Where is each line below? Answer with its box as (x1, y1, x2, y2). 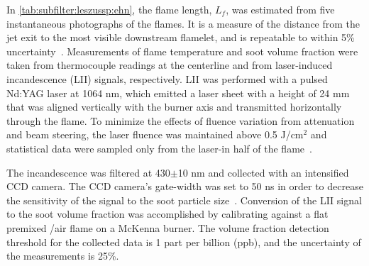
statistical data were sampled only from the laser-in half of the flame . (6, 140, 312, 155)
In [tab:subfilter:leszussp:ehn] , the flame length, (6, 2, 212, 16)
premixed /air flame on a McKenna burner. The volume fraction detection (6, 220, 329, 235)
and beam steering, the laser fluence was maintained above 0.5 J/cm (6, 127, 304, 142)
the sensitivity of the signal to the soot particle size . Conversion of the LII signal (6, 192, 362, 207)
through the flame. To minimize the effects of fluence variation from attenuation (6, 113, 355, 128)
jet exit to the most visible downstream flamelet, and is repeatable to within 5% (6, 30, 355, 45)
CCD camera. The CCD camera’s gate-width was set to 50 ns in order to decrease (6, 179, 363, 194)
